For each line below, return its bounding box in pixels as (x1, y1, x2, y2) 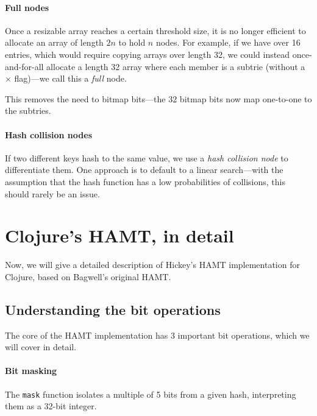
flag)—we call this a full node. (14, 72, 127, 85)
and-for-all (5, 60, 44, 72)
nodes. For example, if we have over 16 (155, 36, 301, 49)
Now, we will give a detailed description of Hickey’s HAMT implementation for (5, 258, 300, 271)
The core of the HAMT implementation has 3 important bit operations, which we (5, 328, 310, 341)
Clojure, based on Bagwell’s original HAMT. (5, 270, 171, 283)
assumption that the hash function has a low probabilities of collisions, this (5, 175, 285, 188)
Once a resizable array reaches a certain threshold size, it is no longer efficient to (5, 24, 306, 37)
